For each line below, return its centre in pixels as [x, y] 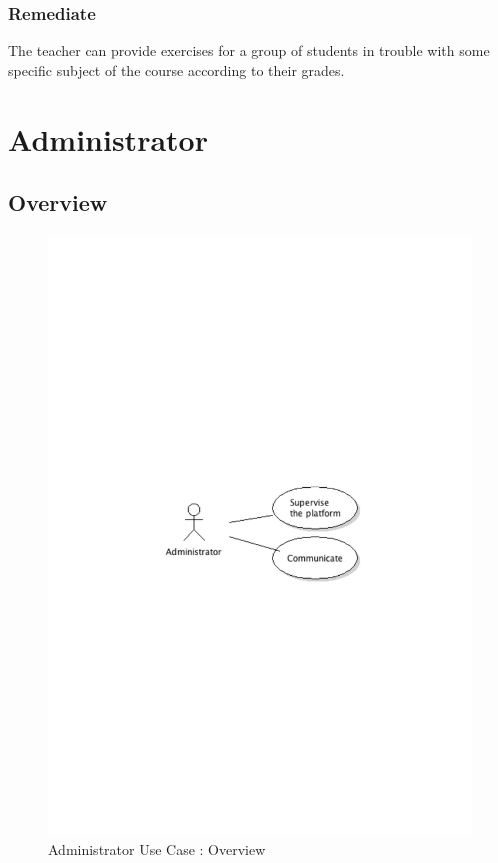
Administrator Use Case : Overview [157, 848]
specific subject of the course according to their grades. [176, 69]
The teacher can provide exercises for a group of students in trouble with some [249, 50]
